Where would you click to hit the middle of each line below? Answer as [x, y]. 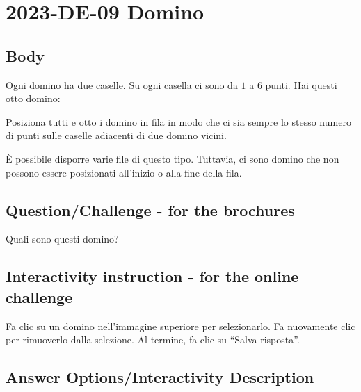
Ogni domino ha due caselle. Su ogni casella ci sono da [122, 84]
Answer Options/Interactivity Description [160, 377]
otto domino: [33, 98]
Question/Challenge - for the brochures [150, 210]
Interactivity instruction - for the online [152, 276]
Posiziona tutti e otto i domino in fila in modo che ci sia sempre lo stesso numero [178, 121]
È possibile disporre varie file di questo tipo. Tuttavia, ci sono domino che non [173, 158]
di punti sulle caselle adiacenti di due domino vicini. [116, 135]
